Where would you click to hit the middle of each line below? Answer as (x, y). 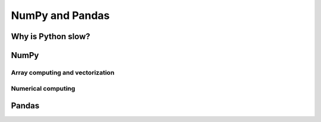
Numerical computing (43, 88)
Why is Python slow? (51, 36)
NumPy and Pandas (60, 15)
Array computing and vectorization (63, 72)
